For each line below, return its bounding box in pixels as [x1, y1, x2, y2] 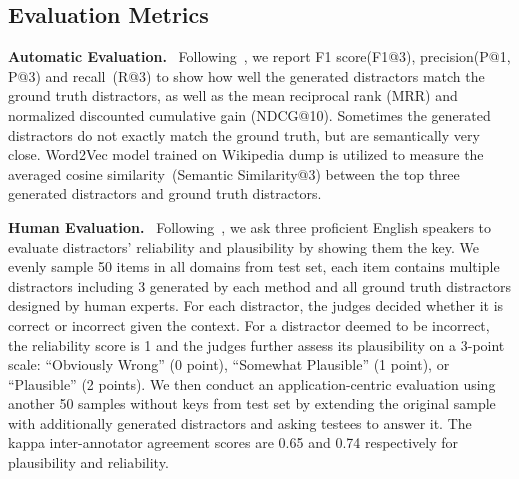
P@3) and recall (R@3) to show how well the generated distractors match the [8, 65, 485, 86]
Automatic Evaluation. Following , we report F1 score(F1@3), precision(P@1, [8, 46, 511, 67]
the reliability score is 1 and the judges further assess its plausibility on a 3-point [8, 334, 505, 355]
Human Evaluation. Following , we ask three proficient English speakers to [8, 216, 492, 237]
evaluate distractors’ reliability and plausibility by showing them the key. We [8, 236, 480, 257]
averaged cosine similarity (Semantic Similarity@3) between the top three [8, 163, 460, 184]
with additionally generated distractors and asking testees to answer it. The [8, 412, 472, 433]
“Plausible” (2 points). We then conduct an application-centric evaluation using [8, 373, 496, 394]
